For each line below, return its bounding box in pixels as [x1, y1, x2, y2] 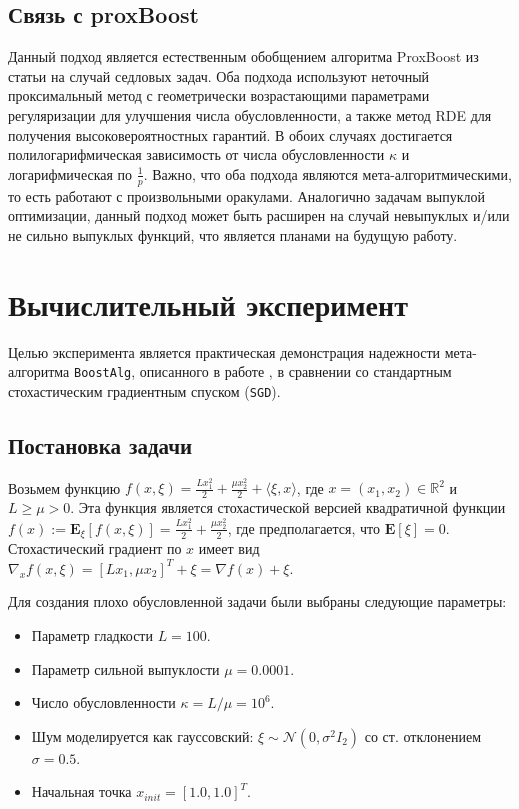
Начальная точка [31, 781, 132, 802]
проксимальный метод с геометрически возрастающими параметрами [8, 85, 430, 106]
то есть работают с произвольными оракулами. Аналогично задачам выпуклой [8, 185, 485, 206]
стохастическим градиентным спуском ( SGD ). [8, 380, 281, 401]
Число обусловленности [31, 692, 176, 713]
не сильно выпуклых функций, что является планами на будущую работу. [8, 224, 458, 245]
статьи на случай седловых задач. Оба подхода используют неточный [8, 65, 430, 86]
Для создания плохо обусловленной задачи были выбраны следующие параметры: [8, 591, 507, 612]
